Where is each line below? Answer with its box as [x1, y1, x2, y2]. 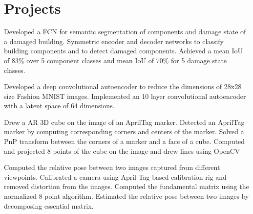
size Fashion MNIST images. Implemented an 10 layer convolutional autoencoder [4, 91, 246, 101]
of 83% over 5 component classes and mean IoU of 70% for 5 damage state [4, 55, 227, 65]
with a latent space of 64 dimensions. [4, 100, 115, 111]
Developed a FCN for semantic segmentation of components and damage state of [4, 26, 246, 37]
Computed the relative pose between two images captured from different [4, 162, 220, 172]
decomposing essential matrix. [4, 200, 94, 211]
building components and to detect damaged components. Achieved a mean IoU [4, 46, 243, 56]
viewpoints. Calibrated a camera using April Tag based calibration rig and [4, 171, 227, 182]
